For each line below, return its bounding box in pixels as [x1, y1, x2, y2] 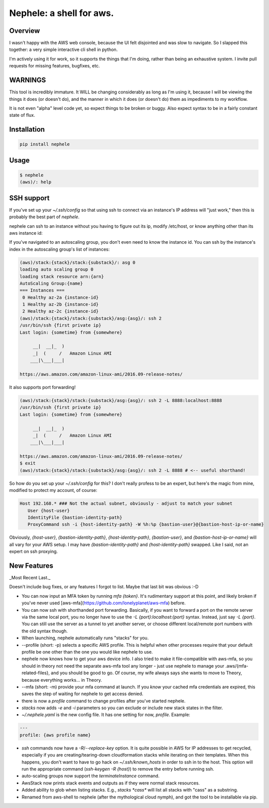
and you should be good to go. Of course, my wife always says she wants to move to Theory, [50, 670, 242, 676]
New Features [9, 561, 53, 570]
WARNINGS [9, 76, 46, 84]
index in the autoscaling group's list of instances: [9, 246, 110, 252]
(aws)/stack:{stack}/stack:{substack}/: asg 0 [19, 260, 135, 265]
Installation [9, 125, 45, 134]
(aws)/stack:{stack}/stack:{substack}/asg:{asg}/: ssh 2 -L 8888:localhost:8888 [19, 398, 222, 403]
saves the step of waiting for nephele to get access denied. [21, 691, 143, 697]
